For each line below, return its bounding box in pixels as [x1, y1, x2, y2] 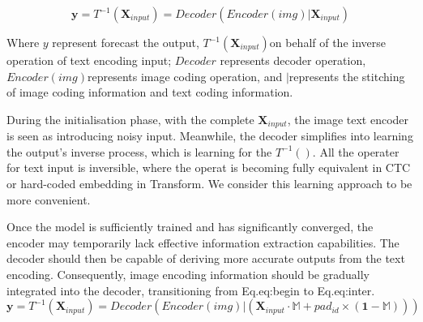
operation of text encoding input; [6, 52, 172, 68]
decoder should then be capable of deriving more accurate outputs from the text [6, 250, 405, 267]
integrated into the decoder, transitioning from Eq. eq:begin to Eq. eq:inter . [6, 281, 375, 298]
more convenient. [6, 191, 91, 208]
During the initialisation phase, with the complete [6, 110, 254, 127]
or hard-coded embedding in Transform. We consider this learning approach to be [6, 175, 412, 192]
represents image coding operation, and [88, 67, 283, 84]
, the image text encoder [287, 110, 409, 127]
